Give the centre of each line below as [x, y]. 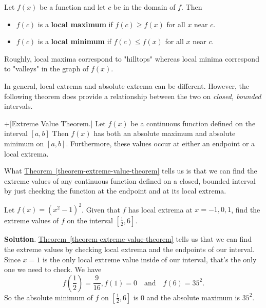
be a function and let [73, 7]
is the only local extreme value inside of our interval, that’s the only [149, 259]
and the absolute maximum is [193, 297]
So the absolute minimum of [49, 297]
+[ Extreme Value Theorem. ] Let [55, 123]
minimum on [24, 143]
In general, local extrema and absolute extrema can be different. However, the [127, 85]
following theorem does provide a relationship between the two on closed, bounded [133, 96]
